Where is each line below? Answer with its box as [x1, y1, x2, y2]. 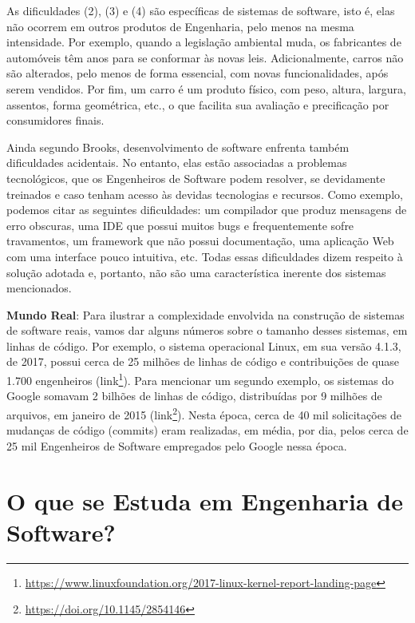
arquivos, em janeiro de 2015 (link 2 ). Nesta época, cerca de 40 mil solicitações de [6, 403, 402, 423]
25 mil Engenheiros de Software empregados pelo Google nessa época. [6, 437, 347, 454]
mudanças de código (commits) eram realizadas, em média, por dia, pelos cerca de [6, 422, 409, 438]
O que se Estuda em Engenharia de [6, 484, 403, 517]
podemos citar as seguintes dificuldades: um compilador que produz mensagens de [6, 201, 407, 218]
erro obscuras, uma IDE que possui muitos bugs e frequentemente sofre [6, 216, 354, 233]
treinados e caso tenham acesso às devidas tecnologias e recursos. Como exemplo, [6, 185, 403, 202]
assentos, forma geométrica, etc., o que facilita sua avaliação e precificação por [6, 96, 389, 113]
